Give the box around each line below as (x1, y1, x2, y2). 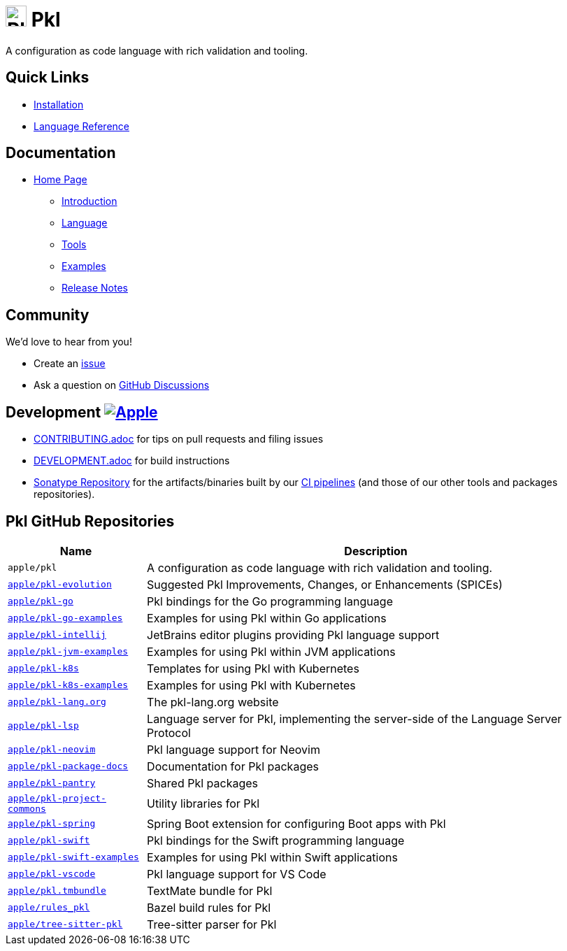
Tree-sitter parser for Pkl (147, 917, 277, 931)
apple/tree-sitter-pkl (8, 919, 123, 930)
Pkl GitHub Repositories (6, 512, 175, 530)
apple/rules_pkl (8, 902, 90, 913)
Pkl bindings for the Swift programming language (147, 833, 405, 848)
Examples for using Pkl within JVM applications (147, 644, 396, 659)
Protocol (147, 725, 191, 740)
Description (344, 543, 408, 558)
